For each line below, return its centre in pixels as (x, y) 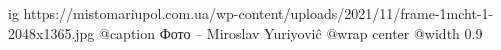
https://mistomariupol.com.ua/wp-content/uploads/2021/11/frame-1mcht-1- (258, 13)
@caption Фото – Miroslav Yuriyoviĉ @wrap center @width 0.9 (291, 32)
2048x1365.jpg (51, 32)
